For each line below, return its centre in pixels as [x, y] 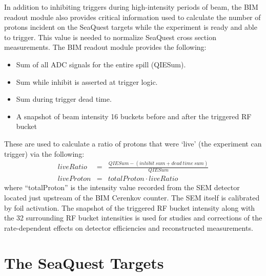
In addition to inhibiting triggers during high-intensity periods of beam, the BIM [131, 7]
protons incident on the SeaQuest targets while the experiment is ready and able [131, 27]
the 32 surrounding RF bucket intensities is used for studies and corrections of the [133, 218]
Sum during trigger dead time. [64, 99]
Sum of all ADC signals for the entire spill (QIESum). [101, 64]
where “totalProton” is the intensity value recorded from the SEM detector [122, 187]
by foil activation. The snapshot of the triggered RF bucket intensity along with [130, 207]
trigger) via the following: [44, 153]
